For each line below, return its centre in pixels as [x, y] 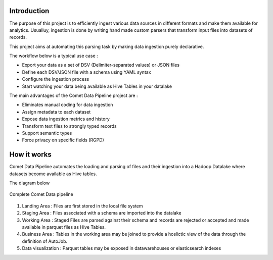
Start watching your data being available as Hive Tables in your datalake [97, 86]
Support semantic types [47, 133]
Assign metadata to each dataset [56, 112]
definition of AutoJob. [45, 241]
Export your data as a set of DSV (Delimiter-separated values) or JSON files [101, 65]
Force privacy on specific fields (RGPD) [63, 140]
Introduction [29, 11]
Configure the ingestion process [56, 79]
